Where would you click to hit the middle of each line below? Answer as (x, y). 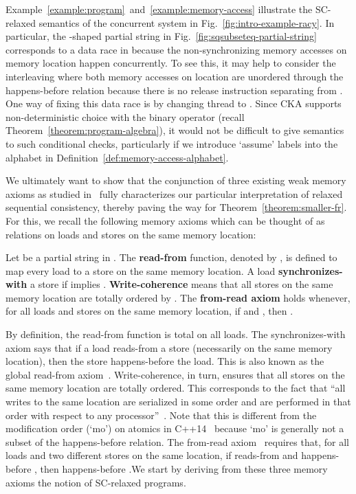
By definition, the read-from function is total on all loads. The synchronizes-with (176, 334)
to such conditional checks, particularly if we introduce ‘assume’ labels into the (172, 143)
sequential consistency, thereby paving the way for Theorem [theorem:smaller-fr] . (176, 207)
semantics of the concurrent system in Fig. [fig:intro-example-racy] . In (187, 22)
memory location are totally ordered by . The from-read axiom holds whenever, (178, 297)
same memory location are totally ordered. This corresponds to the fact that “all (176, 388)
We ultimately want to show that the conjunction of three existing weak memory (176, 180)
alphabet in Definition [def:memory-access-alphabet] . (117, 157)
